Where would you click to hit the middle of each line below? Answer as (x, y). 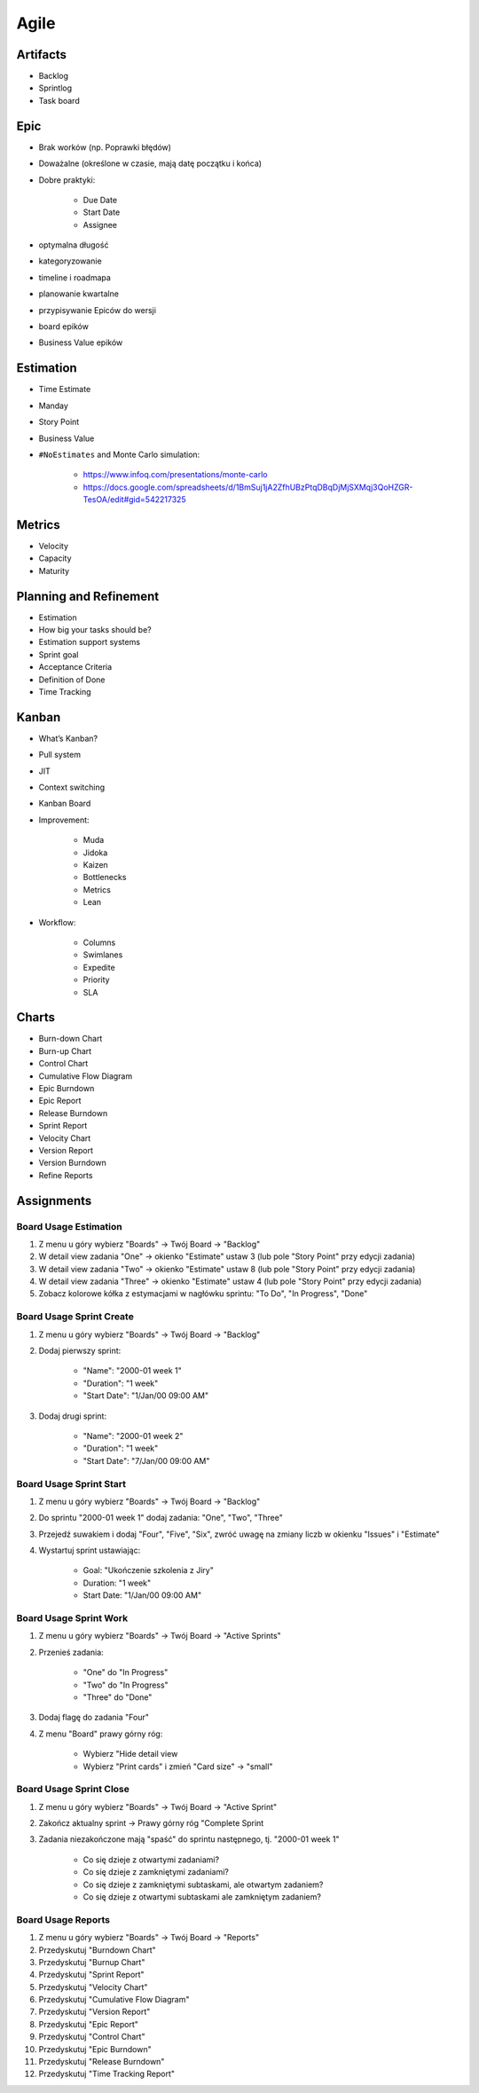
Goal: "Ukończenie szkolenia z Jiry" (149, 1570)
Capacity (55, 558)
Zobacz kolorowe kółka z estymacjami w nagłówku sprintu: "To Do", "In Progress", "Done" (203, 1294)
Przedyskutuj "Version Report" (94, 2012)
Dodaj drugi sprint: (72, 1416)
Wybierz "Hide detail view (130, 1754)
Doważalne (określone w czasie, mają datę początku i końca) (150, 163)
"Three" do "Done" (118, 1697)
